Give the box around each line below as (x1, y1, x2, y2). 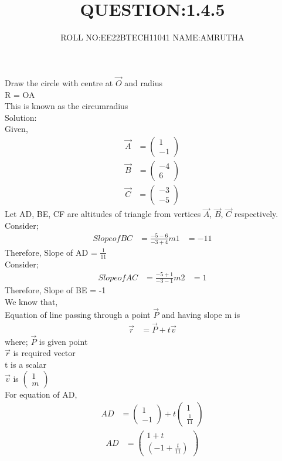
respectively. (234, 208, 278, 220)
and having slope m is (161, 308, 240, 320)
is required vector (13, 347, 76, 359)
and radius (124, 76, 162, 89)
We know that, (5, 295, 58, 307)
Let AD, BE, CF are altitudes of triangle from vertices (5, 208, 201, 220)
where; (5, 335, 28, 347)
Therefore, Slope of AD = (5, 246, 97, 258)
